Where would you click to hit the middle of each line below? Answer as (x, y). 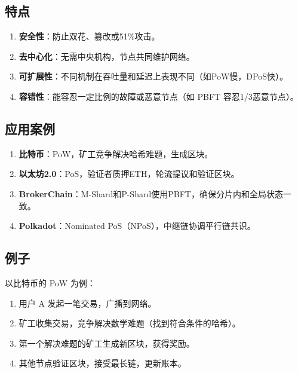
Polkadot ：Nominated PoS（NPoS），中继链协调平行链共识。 (137, 226)
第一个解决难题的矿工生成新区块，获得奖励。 (107, 343)
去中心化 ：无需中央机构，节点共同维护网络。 (107, 56)
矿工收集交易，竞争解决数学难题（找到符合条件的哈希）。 (130, 323)
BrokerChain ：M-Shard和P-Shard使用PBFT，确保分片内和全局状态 (151, 193)
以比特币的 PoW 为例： (50, 282)
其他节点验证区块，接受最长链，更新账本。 (102, 363)
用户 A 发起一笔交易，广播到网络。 (87, 303)
